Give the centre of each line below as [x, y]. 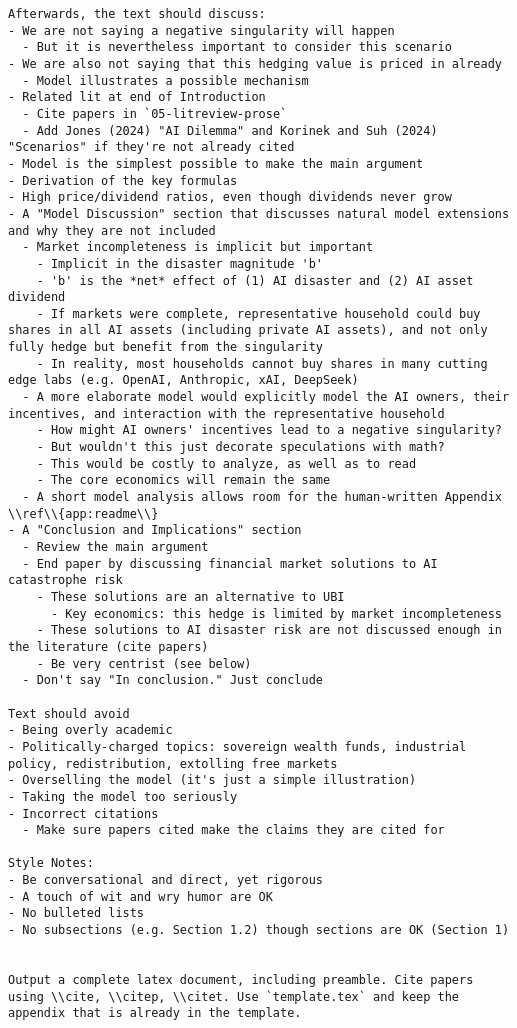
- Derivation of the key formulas [123, 180]
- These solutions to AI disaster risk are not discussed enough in [269, 630]
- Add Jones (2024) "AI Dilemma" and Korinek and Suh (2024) [230, 130]
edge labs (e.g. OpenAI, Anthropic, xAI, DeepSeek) [183, 380]
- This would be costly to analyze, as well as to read [226, 463]
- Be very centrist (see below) [144, 663]
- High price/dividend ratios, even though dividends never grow [230, 197]
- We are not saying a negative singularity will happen [201, 30]
